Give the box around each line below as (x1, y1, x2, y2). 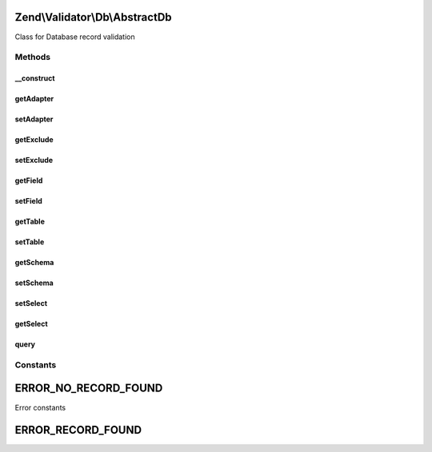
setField (14, 196, 43, 206)
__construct (14, 73, 55, 83)
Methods (14, 52, 51, 63)
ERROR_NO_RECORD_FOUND (14, 382, 163, 395)
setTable (14, 237, 45, 247)
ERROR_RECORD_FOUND (14, 423, 142, 437)
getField (14, 176, 43, 185)
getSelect (14, 319, 48, 329)
